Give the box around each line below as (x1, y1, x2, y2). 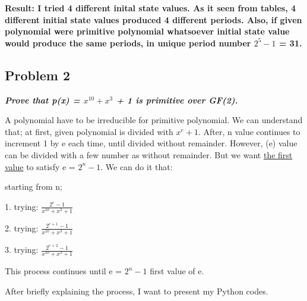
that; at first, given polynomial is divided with (5, 125, 173, 137)
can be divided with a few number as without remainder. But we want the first (5, 148, 293, 161)
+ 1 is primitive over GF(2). (116, 93, 238, 106)
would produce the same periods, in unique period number (5, 36, 251, 49)
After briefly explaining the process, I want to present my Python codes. (5, 284, 268, 297)
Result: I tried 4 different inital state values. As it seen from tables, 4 (5, 2, 296, 14)
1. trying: (5, 200, 39, 212)
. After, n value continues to (198, 125, 300, 137)
